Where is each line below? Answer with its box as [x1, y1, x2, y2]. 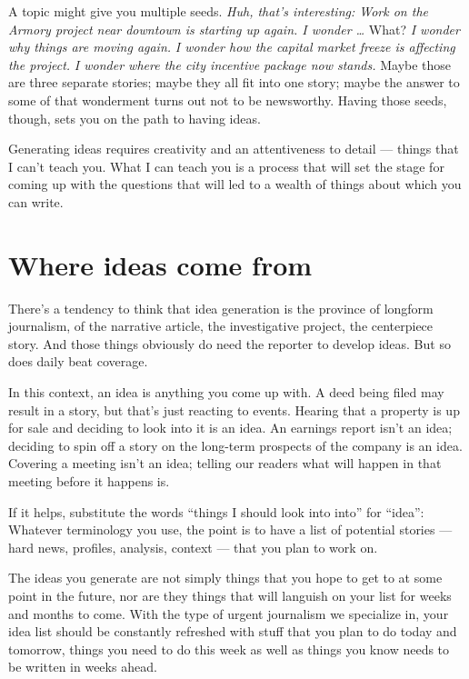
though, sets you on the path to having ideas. [8, 108, 261, 127]
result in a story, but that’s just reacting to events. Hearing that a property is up [8, 400, 460, 419]
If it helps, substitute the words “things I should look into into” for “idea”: [8, 502, 424, 521]
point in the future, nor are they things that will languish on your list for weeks [8, 585, 452, 604]
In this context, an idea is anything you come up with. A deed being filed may [8, 383, 444, 402]
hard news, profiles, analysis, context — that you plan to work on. [8, 537, 378, 556]
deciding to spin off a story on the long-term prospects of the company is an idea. [8, 435, 463, 454]
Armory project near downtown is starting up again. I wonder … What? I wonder [8, 19, 460, 38]
